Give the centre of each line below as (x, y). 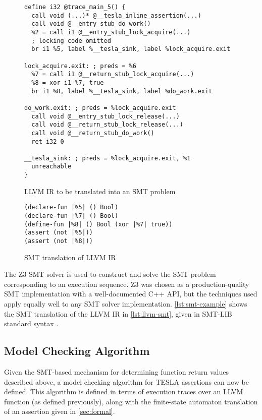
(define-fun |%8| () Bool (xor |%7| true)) (98, 224)
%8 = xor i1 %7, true (68, 82)
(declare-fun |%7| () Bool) (71, 216)
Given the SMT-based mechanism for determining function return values (117, 372)
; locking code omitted (71, 41)
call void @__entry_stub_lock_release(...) (106, 116)
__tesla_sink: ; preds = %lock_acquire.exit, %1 (108, 158)
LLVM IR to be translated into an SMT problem (100, 191)
